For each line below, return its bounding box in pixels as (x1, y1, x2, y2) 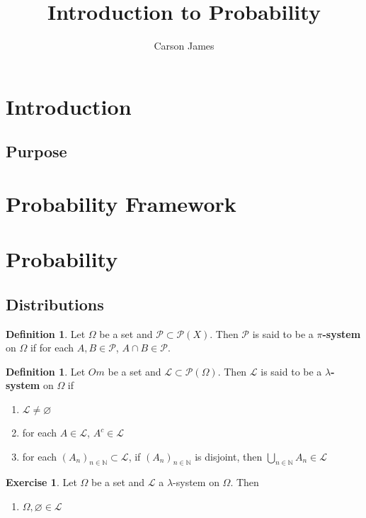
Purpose (6, 140, 67, 162)
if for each (30, 340, 74, 355)
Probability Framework (6, 188, 236, 218)
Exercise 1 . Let (6, 475, 77, 490)
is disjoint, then (195, 449, 263, 463)
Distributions (6, 293, 104, 315)
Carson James (154, 38, 215, 53)
